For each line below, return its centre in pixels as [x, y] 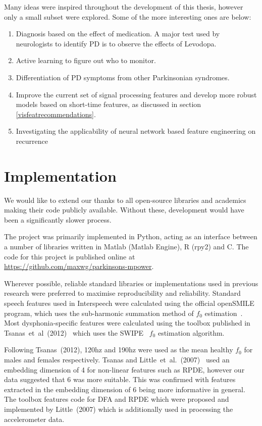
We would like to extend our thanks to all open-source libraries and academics [125, 200]
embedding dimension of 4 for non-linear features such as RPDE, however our [124, 369]
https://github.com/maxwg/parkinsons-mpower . [79, 266]
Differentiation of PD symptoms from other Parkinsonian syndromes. [123, 77]
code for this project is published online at [70, 256]
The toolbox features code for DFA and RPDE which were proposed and [117, 399]
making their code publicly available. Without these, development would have [124, 210]
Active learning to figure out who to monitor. [86, 60]
